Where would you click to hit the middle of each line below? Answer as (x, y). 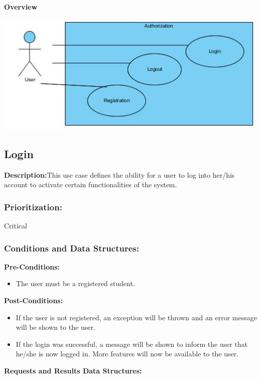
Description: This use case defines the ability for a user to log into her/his (119, 174)
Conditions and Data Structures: (72, 248)
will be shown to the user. (55, 327)
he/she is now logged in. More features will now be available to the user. (127, 354)
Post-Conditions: (34, 300)
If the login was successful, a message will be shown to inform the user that (132, 344)
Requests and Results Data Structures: (73, 371)
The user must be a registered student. (76, 283)
